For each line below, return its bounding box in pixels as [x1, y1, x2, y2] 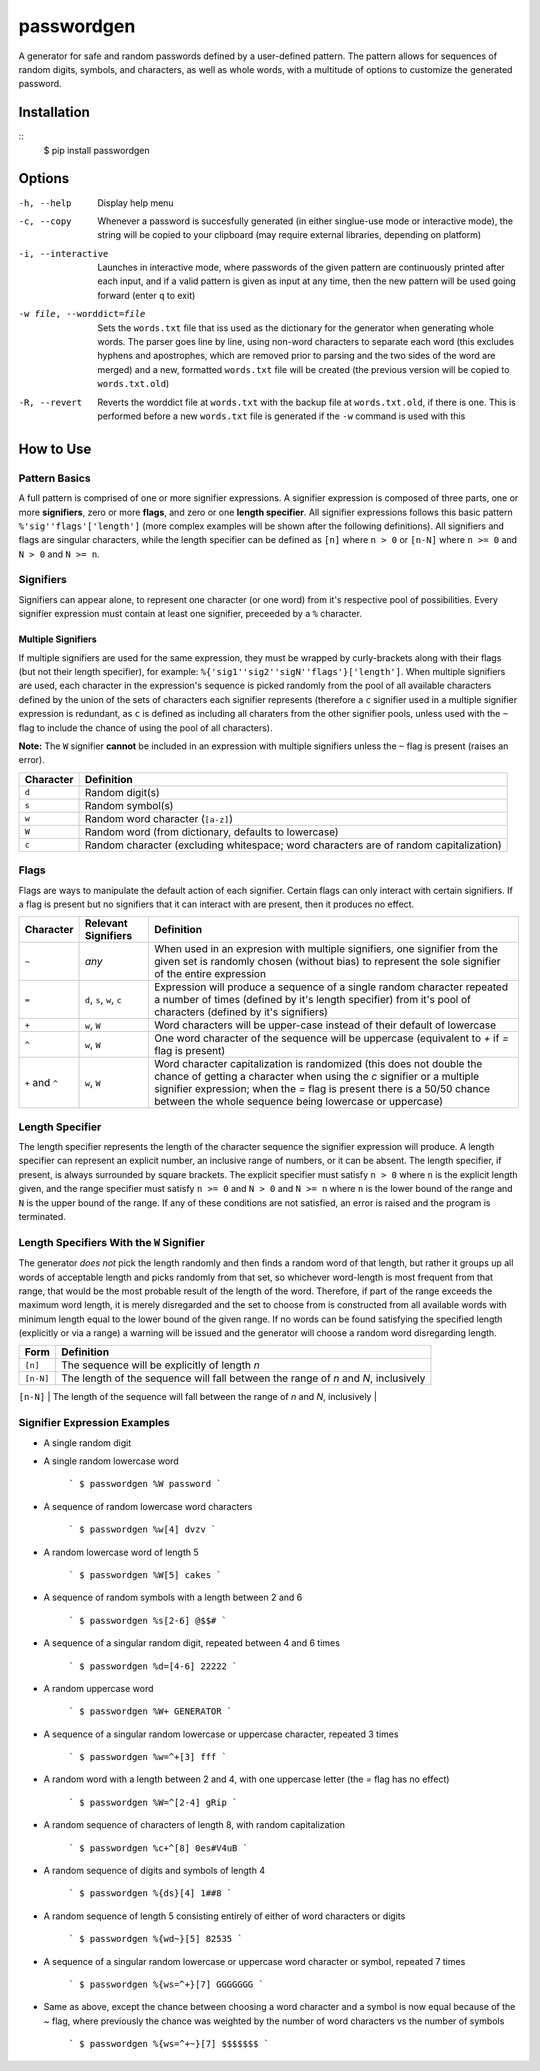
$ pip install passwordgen [43, 144, 150, 156]
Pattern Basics [18, 471, 91, 485]
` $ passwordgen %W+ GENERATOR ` [68, 1706, 233, 1717]
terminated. [18, 1211, 67, 1222]
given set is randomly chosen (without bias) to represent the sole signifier [153, 955, 501, 969]
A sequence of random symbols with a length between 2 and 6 [43, 1591, 303, 1604]
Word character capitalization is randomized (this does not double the [153, 1057, 483, 1071]
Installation [18, 104, 90, 121]
